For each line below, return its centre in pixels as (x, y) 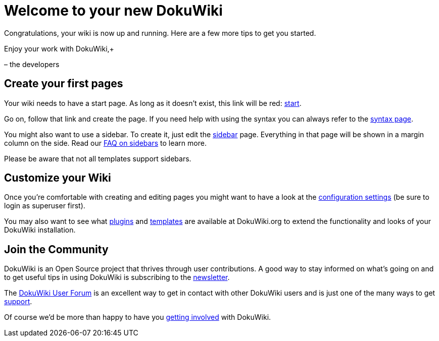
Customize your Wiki (58, 178)
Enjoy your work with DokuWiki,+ (59, 48)
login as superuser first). (45, 206)
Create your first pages (64, 84)
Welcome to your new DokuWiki (113, 11)
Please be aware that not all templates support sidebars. (98, 158)
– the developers (32, 64)
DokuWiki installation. (40, 230)
